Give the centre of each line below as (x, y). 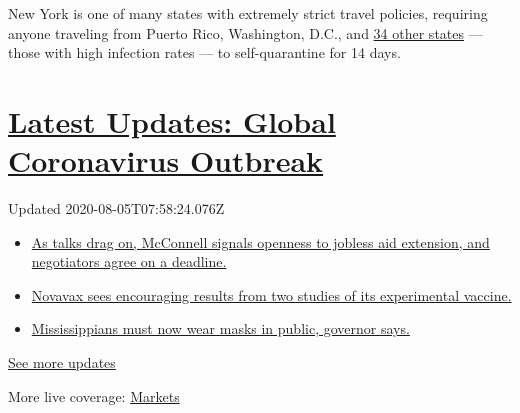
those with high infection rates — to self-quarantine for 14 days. (204, 52)
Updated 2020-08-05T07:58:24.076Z (116, 208)
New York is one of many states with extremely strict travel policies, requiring (248, 13)
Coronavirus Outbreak (166, 160)
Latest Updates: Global (172, 120)
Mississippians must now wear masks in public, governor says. (220, 328)
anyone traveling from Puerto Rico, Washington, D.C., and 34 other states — (245, 32)
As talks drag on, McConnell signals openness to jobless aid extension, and (260, 241)
